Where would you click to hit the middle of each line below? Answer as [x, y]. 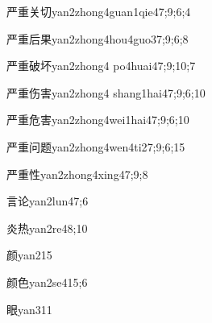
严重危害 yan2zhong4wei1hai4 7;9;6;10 [98, 120]
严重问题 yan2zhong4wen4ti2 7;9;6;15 [96, 146]
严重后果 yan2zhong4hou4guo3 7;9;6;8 [98, 38]
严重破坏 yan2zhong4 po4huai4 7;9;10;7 [101, 66]
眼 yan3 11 [29, 309]
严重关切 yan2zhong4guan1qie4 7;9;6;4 [99, 11]
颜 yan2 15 [29, 255]
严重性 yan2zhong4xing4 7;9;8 [77, 174]
